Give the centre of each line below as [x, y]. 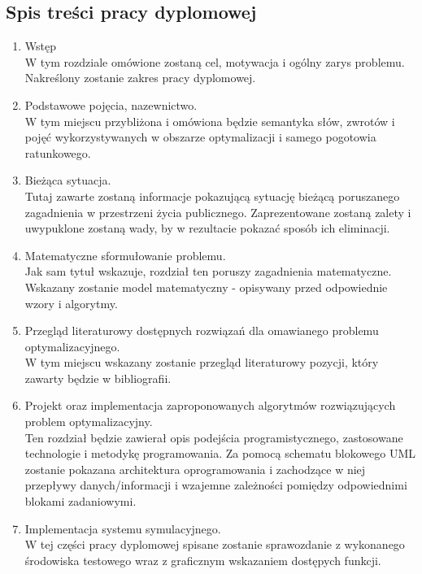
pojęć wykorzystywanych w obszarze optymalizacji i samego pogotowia [200, 137]
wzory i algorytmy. [71, 303]
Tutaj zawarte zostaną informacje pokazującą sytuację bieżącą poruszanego [212, 196]
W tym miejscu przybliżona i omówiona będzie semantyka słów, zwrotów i [210, 121]
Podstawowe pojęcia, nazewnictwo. [111, 104]
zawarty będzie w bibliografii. [98, 378]
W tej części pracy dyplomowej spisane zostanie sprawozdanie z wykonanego [215, 544]
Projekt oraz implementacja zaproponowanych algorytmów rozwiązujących [210, 405]
